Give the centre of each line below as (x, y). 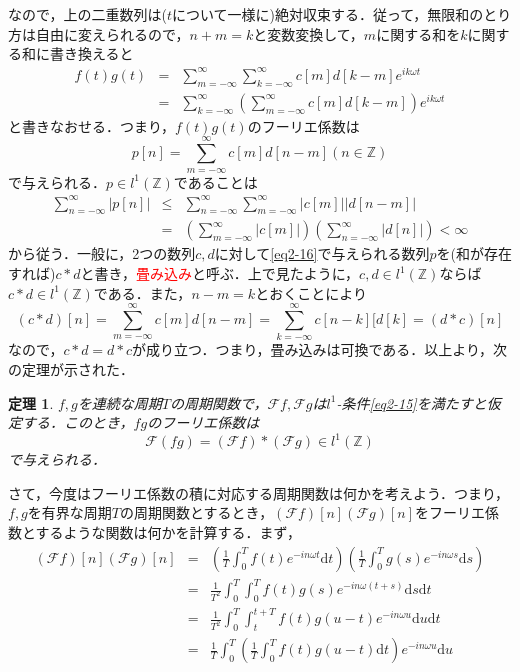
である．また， (142, 292)
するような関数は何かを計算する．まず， (168, 532)
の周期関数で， (218, 402)
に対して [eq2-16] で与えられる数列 (322, 253)
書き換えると (91, 53)
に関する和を (418, 33)
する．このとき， (77, 422)
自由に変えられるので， (112, 33)
